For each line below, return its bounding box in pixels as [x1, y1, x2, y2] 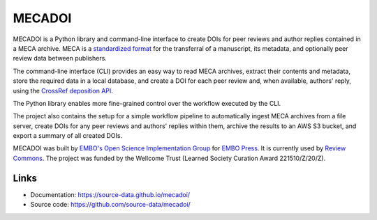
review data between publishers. [13, 54, 108, 63]
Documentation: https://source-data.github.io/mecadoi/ [30, 190, 191, 198]
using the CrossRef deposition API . [13, 86, 113, 95]
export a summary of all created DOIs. [13, 132, 123, 140]
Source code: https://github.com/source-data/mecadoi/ [30, 201, 191, 209]
